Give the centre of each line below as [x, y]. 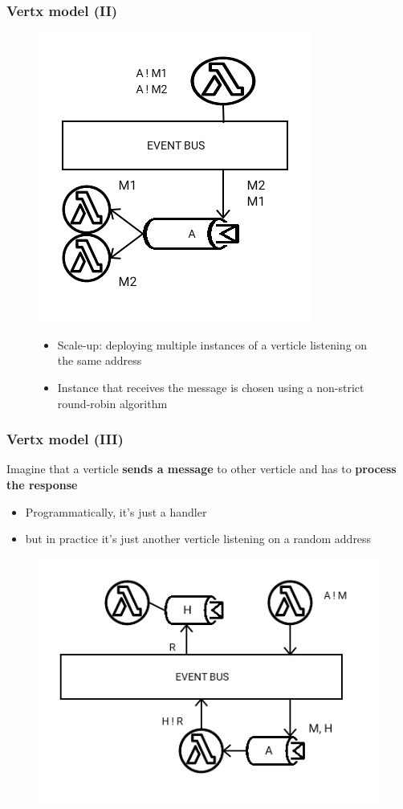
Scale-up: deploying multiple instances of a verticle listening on [212, 344]
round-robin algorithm [112, 403]
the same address [100, 360]
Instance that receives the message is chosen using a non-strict [211, 387]
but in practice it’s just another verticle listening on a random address [198, 539]
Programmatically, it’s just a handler [116, 511]
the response [42, 484]
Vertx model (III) [65, 439]
